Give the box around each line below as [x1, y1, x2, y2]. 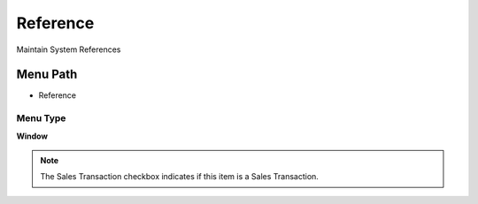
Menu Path [16, 67, 78, 82]
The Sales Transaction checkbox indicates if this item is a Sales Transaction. [40, 171, 319, 182]
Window [16, 131, 49, 141]
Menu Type [16, 112, 66, 125]
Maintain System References [16, 44, 121, 55]
